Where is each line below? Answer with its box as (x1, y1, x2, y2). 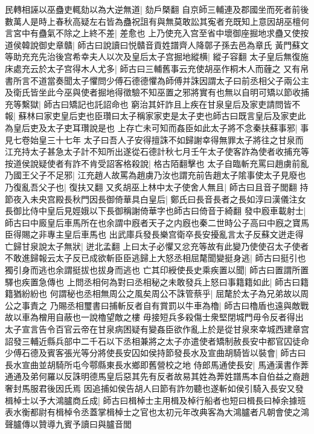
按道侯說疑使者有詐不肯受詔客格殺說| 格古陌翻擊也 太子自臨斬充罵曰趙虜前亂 (5, 157, 309, 169)
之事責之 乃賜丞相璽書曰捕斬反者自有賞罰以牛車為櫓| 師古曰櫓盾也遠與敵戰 (13, 299, 309, 311)
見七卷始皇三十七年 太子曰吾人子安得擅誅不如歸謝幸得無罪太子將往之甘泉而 (5, 133, 304, 146)
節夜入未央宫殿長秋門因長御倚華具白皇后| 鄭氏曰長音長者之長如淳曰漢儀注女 (5, 192, 306, 205)
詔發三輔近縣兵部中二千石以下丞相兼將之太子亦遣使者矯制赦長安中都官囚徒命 (5, 334, 309, 347)
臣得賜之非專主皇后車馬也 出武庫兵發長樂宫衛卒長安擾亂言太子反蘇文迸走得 (5, 228, 304, 241)
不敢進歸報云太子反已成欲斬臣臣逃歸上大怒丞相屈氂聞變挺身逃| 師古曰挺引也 (5, 251, 306, 264)
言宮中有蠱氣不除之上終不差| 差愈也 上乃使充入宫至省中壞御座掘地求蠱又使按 (5, 27, 309, 39)
